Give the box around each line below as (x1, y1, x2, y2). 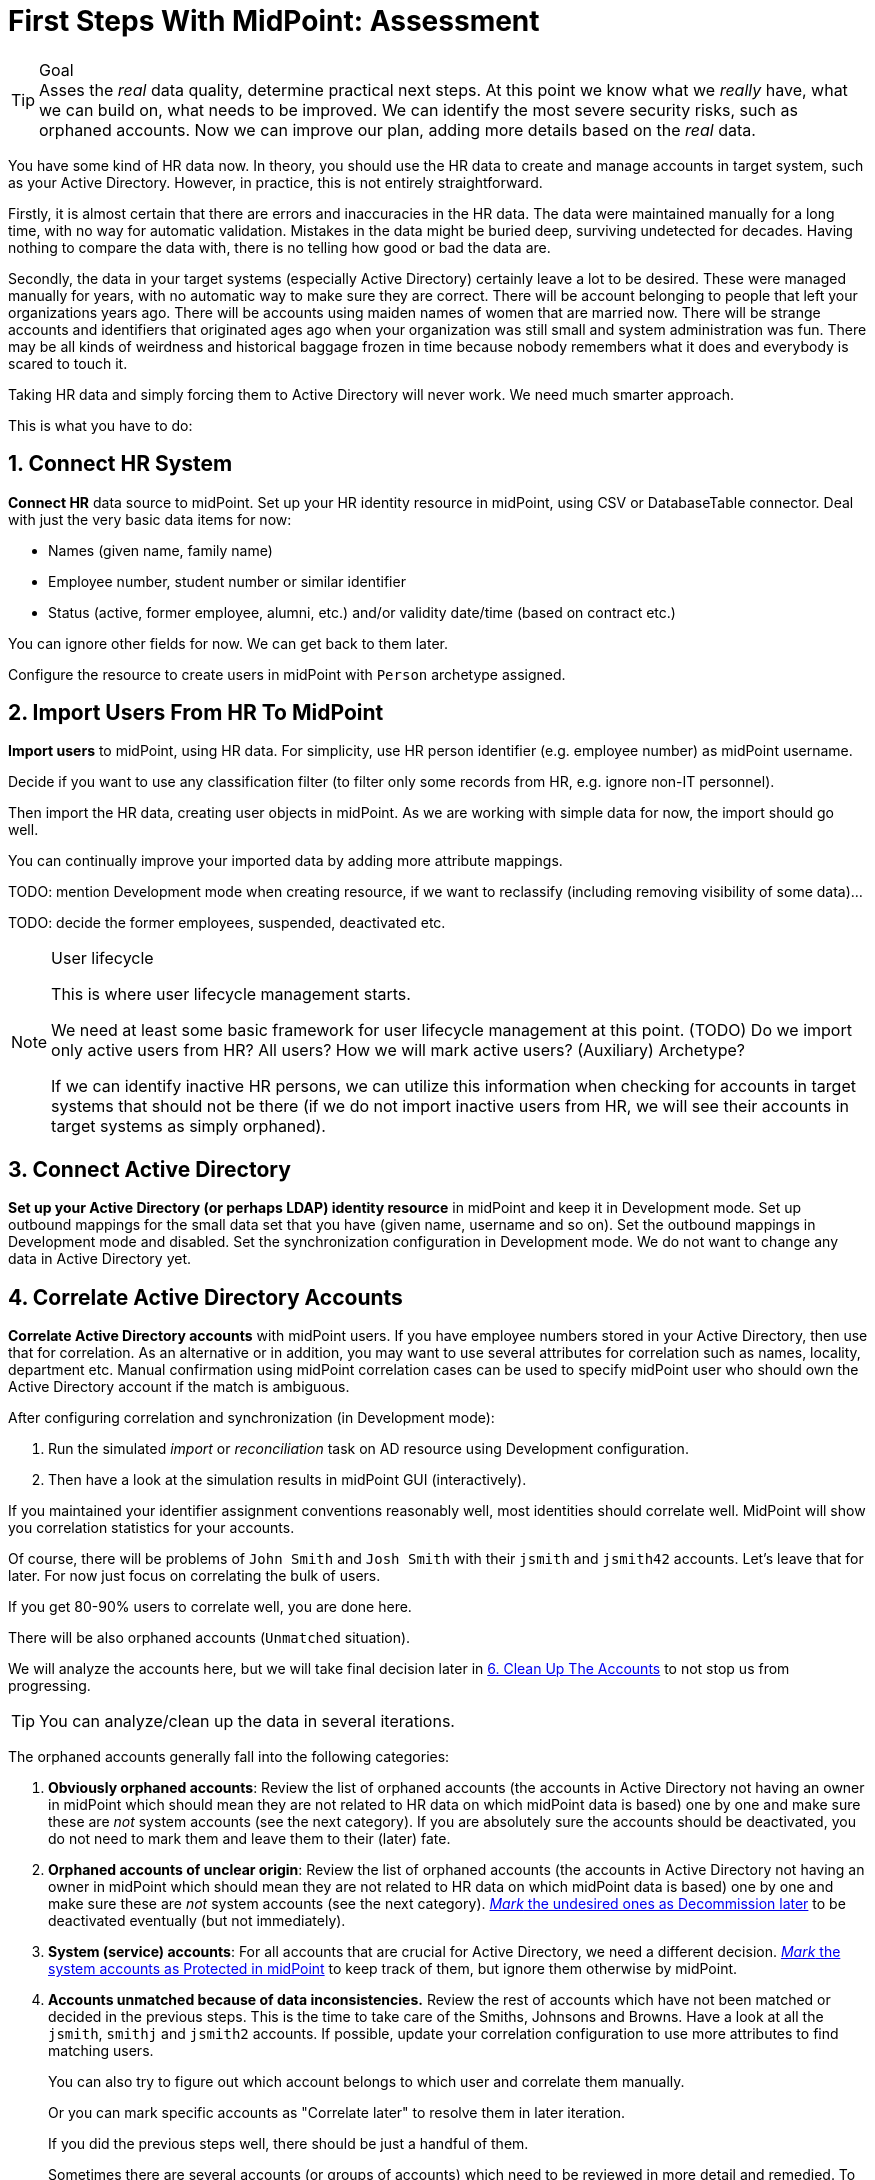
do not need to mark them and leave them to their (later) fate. (48, 1830, 451, 1848)
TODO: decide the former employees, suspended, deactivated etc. (8, 914, 446, 932)
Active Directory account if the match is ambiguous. (8, 1378, 350, 1396)
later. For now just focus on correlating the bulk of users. (8, 1567, 381, 1585)
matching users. (48, 2042, 154, 2060)
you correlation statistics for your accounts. (8, 1519, 295, 1537)
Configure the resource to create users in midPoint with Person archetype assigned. (8, 665, 566, 683)
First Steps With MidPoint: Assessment (8, 4, 540, 38)
